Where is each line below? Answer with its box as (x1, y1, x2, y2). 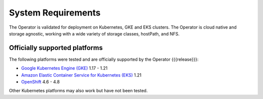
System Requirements (9, 7, 101, 18)
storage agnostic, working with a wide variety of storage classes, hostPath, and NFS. (9, 31, 180, 36)
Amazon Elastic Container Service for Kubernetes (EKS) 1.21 (21, 72, 142, 78)
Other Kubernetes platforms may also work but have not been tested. (9, 88, 148, 94)
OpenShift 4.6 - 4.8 (21, 79, 60, 85)
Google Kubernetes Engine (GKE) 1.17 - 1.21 (21, 66, 108, 71)
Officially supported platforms (9, 44, 103, 52)
